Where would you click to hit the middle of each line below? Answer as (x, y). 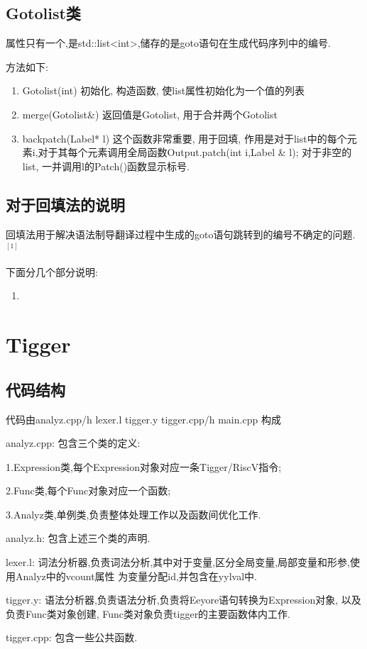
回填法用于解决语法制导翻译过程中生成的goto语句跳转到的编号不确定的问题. (181, 234)
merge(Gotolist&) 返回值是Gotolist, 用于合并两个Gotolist (150, 114)
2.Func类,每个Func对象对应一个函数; (88, 490)
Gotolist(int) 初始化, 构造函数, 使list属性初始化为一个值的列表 (164, 90)
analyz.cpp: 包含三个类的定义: (73, 443)
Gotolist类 (43, 13)
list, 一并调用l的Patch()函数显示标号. (106, 166)
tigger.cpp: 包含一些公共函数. (72, 637)
